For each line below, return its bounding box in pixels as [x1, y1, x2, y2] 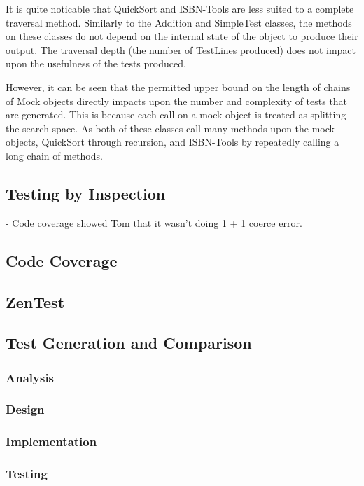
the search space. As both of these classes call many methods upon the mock [6, 120, 335, 135]
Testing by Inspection [6, 182, 166, 204]
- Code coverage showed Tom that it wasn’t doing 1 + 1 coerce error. [6, 215, 302, 230]
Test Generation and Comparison [6, 332, 252, 354]
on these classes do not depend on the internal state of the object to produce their [6, 29, 358, 43]
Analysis [6, 368, 55, 386]
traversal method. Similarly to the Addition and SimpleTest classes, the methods [6, 15, 352, 29]
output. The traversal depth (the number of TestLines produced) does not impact [6, 42, 356, 57]
